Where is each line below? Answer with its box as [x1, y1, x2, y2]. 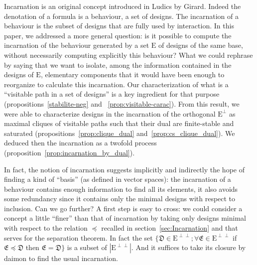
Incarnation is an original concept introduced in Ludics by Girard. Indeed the [4, 1, 241, 11]
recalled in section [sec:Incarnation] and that [101, 223, 238, 233]
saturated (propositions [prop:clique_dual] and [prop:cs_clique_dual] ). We [4, 128, 235, 138]
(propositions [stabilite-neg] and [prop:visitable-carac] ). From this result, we [4, 98, 240, 109]
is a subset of [67, 242, 107, 253]
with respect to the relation [4, 223, 88, 233]
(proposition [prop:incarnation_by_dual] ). [4, 147, 135, 157]
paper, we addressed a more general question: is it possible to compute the [4, 30, 232, 40]
